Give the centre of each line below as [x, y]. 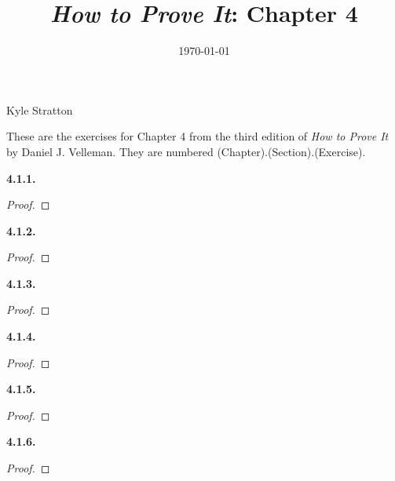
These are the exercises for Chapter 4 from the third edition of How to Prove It [197, 136]
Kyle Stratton [40, 109]
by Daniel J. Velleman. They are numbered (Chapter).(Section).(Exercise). [186, 151]
